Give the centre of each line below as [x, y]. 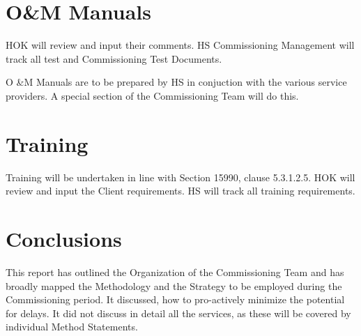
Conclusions [64, 238]
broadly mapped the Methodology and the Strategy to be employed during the [174, 285]
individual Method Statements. [72, 327]
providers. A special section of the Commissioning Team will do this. [152, 95]
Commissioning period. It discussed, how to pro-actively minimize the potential [175, 299]
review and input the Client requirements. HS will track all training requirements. [180, 191]
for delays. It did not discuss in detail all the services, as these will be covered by [178, 313]
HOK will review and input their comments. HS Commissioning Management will [180, 45]
